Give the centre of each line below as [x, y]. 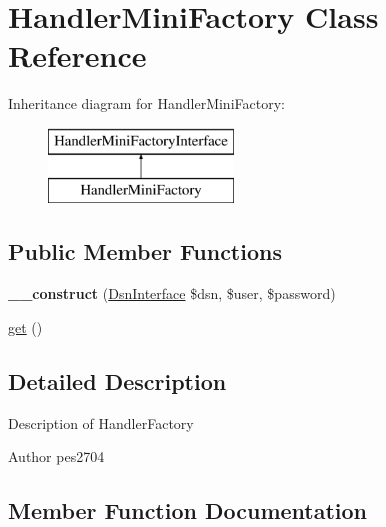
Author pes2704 [56, 456]
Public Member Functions [145, 251]
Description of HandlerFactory [101, 422]
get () [25, 326]
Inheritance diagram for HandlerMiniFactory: [146, 103]
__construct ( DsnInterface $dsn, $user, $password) [172, 293]
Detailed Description [117, 380]
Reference [77, 55]
